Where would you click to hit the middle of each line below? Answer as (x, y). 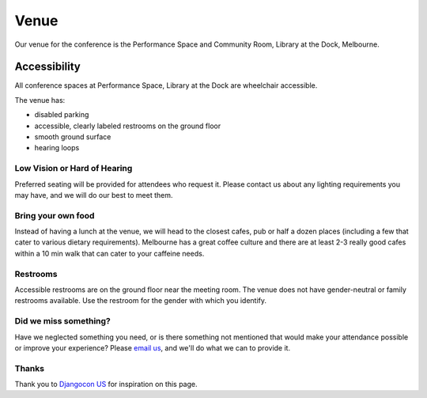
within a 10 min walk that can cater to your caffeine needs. (110, 253)
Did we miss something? (62, 321)
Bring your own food (55, 215)
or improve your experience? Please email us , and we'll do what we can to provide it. (153, 347)
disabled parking (62, 115)
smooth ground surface (73, 137)
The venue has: (40, 100)
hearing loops (57, 148)
